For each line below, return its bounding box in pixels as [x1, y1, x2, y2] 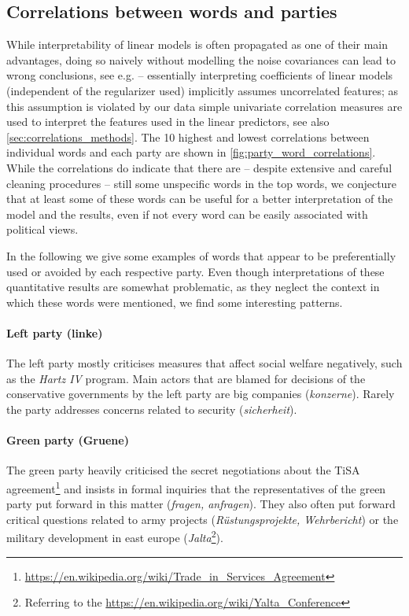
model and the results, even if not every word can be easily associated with [6, 205, 368, 222]
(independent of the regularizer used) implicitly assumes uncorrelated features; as [6, 82, 399, 98]
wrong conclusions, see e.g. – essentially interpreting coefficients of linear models [6, 67, 393, 83]
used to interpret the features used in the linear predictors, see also [6, 113, 330, 130]
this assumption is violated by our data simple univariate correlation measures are [6, 98, 403, 114]
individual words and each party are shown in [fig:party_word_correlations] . [6, 144, 376, 160]
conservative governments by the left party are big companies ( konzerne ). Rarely [6, 385, 395, 402]
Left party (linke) [6, 324, 103, 341]
